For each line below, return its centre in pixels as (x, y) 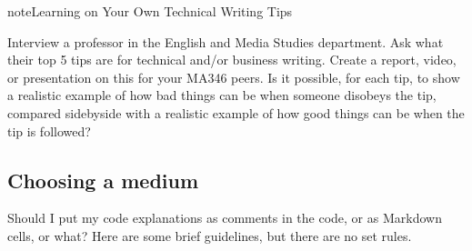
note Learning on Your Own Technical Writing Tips (150, 11)
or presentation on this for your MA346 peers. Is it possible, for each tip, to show (234, 77)
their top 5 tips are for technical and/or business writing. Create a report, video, (232, 60)
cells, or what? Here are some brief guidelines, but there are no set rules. (210, 235)
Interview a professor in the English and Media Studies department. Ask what (226, 41)
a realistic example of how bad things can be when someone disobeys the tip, (222, 95)
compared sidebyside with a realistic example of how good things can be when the (236, 112)
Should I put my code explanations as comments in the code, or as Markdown (225, 218)
